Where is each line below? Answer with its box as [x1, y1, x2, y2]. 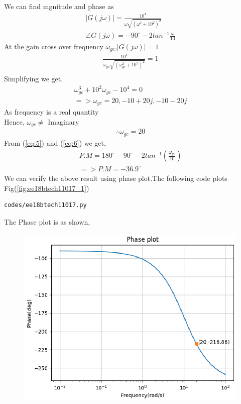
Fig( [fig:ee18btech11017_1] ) [4, 182, 89, 193]
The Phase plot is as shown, [4, 216, 90, 227]
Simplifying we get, [4, 73, 63, 84]
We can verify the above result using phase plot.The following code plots [4, 172, 227, 183]
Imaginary [48, 116, 79, 127]
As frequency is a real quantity [4, 107, 99, 117]
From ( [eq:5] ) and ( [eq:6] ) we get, [4, 137, 106, 148]
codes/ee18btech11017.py [4, 201, 87, 209]
